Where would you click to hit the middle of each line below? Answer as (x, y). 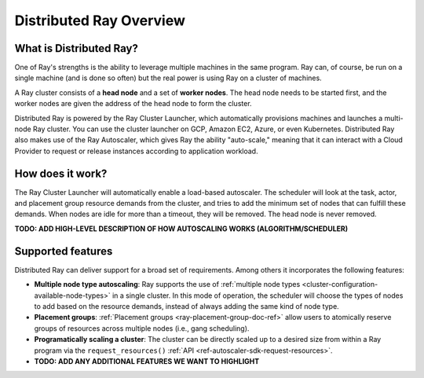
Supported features (64, 251)
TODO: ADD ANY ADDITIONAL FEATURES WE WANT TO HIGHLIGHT (147, 361)
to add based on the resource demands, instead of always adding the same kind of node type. (186, 306)
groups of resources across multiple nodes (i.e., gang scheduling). (142, 328)
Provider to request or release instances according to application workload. (136, 151)
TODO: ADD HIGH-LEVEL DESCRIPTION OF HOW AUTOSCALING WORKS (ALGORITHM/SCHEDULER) (181, 229)
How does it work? (61, 173)
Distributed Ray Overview (100, 20)
